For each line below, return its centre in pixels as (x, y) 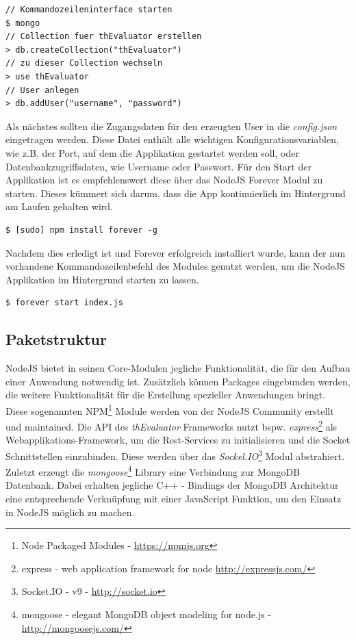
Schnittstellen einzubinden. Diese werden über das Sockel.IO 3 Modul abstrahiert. (175, 455)
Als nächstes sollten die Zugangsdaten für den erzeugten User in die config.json (171, 126)
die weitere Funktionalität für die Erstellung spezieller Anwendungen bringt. (166, 395)
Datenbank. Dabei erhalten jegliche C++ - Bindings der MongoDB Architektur (172, 485)
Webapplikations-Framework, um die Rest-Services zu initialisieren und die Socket (178, 440)
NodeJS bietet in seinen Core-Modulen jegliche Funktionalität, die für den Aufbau (178, 368)
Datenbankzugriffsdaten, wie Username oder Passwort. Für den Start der (158, 166)
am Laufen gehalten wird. (59, 206)
